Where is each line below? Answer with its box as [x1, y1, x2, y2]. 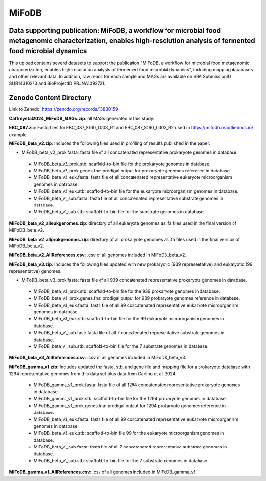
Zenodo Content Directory [9, 94, 92, 102]
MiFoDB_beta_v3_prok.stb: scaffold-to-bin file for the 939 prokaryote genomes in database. [33, 288, 220, 294]
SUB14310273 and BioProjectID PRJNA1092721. [9, 80, 106, 86]
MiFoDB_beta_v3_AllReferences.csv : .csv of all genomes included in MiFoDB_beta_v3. [9, 355, 187, 361]
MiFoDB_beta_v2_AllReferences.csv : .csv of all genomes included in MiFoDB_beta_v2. [9, 252, 187, 258]
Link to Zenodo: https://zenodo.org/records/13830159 [9, 106, 118, 112]
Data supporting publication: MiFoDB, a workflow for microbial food [9, 26, 221, 34]
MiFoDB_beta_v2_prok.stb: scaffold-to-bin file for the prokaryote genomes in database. [33, 161, 211, 167]
